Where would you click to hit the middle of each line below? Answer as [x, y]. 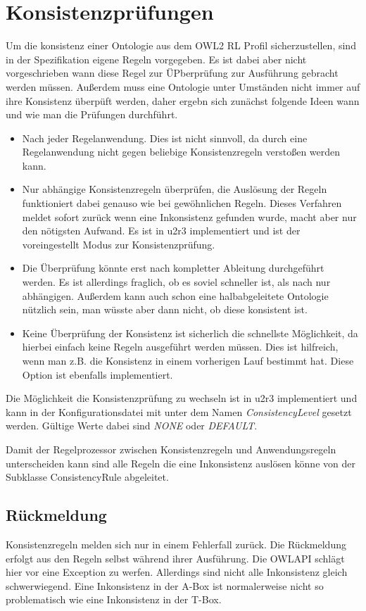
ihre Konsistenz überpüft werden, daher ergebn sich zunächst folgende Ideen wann [183, 100]
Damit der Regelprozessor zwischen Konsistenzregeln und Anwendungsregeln [171, 449]
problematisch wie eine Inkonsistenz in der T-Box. [114, 599]
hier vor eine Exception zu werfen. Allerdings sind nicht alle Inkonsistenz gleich [177, 572]
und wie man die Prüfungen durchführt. [92, 114]
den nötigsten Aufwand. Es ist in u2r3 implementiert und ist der [161, 231]
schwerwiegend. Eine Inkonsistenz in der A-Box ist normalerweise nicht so [165, 585]
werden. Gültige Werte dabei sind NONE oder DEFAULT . [132, 426]
